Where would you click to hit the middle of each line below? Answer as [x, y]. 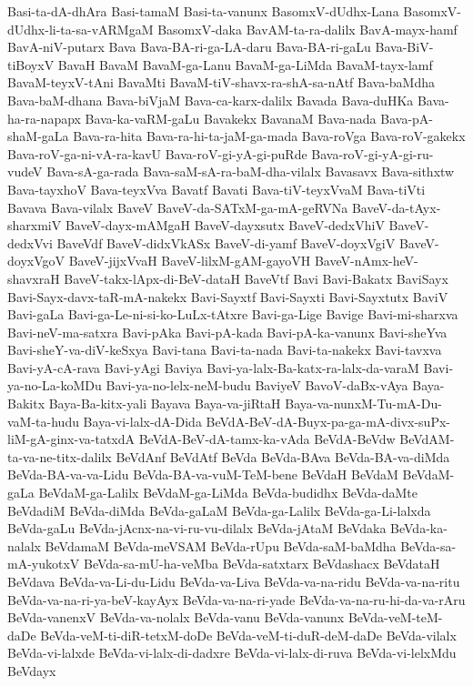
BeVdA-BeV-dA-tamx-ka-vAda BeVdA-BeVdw [267, 439]
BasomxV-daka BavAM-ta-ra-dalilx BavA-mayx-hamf [307, 29]
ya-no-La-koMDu [55, 385]
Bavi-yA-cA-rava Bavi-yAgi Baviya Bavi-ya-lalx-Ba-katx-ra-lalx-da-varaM [213, 367]
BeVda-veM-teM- [395, 617]
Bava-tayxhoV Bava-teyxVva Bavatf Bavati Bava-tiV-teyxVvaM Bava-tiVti [216, 189]
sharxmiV [35, 225]
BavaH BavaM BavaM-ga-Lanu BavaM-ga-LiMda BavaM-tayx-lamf [245, 64]
